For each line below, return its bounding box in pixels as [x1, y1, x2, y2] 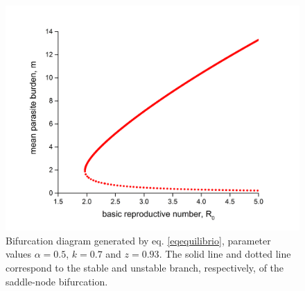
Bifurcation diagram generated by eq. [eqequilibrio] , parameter [6, 233, 271, 247]
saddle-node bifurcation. [6, 274, 108, 288]
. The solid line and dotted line [159, 247, 291, 261]
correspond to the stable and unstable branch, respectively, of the [6, 260, 284, 274]
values [6, 247, 32, 261]
